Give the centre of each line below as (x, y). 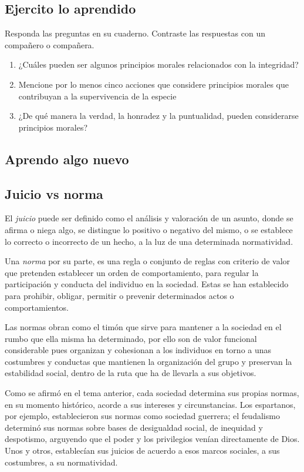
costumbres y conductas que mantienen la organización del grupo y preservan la (148, 361)
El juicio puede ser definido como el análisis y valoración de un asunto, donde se (149, 218)
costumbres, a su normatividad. (61, 462)
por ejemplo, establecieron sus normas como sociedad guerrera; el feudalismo (142, 416)
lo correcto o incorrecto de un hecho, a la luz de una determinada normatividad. (149, 241)
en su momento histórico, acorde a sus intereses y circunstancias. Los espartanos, (150, 404)
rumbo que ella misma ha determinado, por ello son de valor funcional (131, 338)
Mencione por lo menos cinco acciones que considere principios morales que (153, 84)
